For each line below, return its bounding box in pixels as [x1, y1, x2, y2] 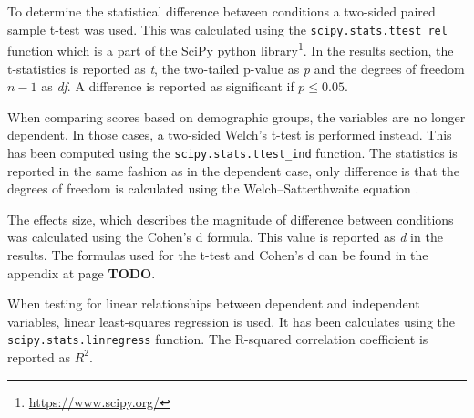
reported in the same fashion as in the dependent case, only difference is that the [7, 161, 459, 180]
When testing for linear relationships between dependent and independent [7, 294, 420, 313]
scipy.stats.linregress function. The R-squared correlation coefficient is [7, 329, 428, 349]
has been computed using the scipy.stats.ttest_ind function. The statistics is [7, 142, 458, 162]
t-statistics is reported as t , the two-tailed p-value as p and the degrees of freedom [7, 58, 465, 78]
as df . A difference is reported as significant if [41, 77, 294, 96]
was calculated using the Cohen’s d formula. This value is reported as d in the [7, 227, 443, 246]
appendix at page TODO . [7, 263, 156, 282]
